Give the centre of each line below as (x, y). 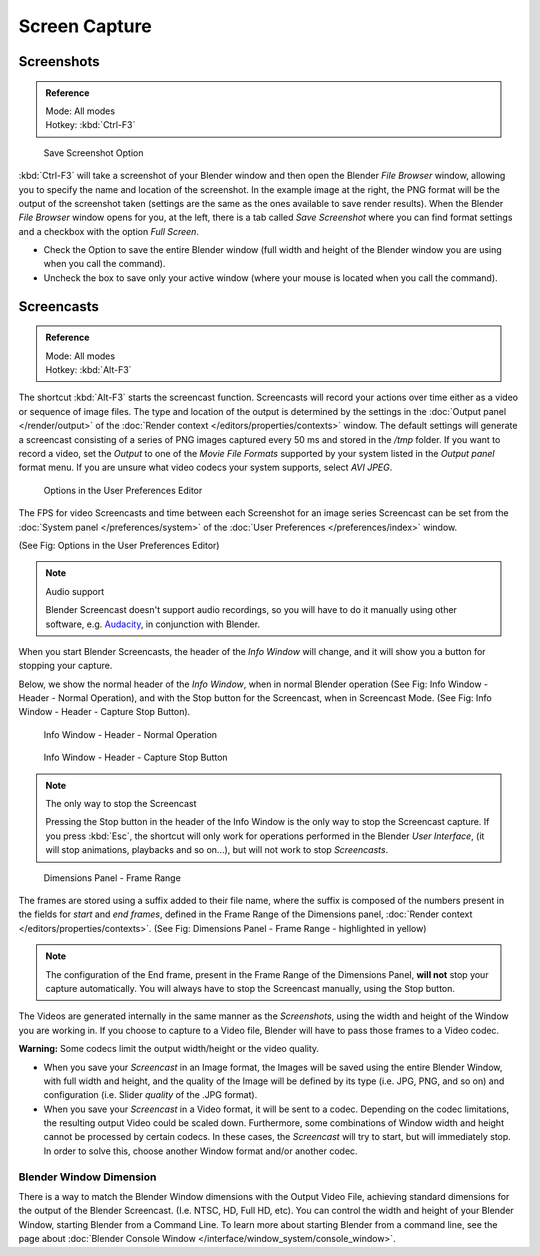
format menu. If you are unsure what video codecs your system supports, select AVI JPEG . (205, 467)
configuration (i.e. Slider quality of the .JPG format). (150, 1095)
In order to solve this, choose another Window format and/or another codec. (201, 1151)
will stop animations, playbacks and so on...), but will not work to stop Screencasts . (217, 850)
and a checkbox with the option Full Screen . (109, 231)
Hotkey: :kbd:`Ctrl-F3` (90, 125)
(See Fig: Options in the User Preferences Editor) (119, 545)
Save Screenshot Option (93, 152)
